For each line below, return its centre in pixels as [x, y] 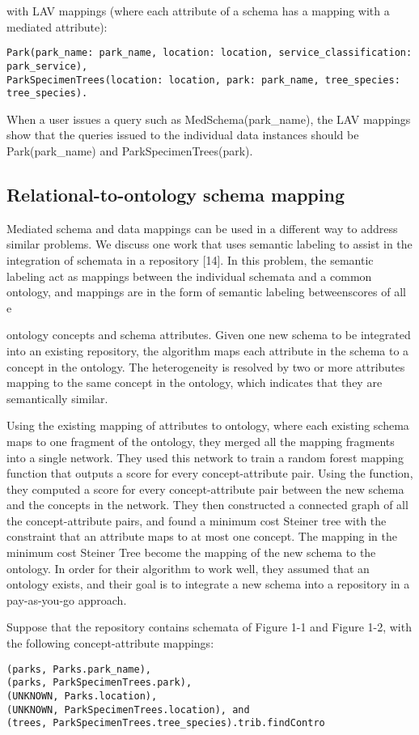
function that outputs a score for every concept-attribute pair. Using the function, [210, 473]
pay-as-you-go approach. [67, 599]
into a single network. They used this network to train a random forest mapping [205, 457]
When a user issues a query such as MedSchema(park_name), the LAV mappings [209, 119]
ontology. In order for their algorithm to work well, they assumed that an [188, 568]
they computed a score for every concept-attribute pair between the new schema [205, 489]
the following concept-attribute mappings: [110, 643]
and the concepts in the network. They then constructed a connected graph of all [207, 505]
